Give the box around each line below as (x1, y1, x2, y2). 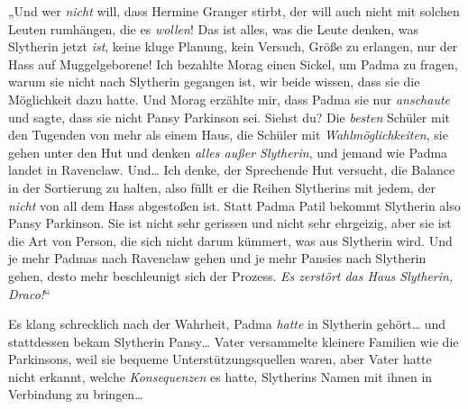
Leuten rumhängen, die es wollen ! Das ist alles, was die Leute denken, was (8, 19, 418, 38)
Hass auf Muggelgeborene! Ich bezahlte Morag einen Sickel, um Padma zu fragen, (8, 54, 458, 73)
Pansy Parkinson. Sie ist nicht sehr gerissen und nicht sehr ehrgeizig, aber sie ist (8, 214, 452, 232)
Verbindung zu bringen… (8, 385, 143, 404)
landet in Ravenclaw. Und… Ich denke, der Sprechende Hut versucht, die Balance (8, 160, 455, 179)
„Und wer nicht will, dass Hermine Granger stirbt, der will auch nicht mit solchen (8, 2, 460, 20)
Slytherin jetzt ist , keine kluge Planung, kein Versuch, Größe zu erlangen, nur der (8, 37, 458, 56)
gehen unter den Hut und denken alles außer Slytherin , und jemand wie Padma (8, 142, 448, 161)
